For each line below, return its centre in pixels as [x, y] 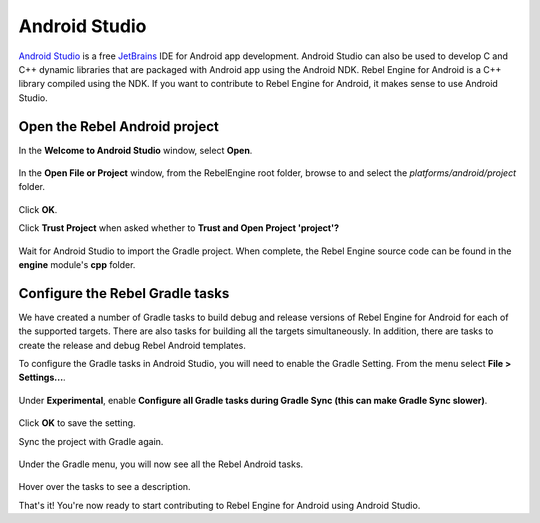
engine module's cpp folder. [77, 264]
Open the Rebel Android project [118, 126]
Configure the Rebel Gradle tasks [124, 293]
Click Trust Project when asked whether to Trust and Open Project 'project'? [179, 228]
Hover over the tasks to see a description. [104, 487]
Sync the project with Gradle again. [91, 441]
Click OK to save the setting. [77, 423]
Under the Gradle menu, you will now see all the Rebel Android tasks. [161, 464]
